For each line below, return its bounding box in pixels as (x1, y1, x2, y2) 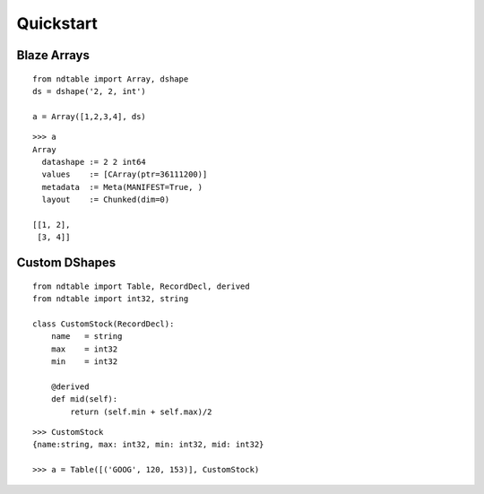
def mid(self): (50, 394, 118, 404)
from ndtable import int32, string (32, 294, 189, 304)
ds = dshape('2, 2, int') (32, 86, 147, 96)
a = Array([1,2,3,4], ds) (32, 111, 147, 121)
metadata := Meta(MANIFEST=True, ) (41, 182, 203, 192)
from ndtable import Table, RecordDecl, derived (32, 281, 250, 291)
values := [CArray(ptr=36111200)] (41, 169, 208, 179)
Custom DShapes (16, 256, 117, 271)
